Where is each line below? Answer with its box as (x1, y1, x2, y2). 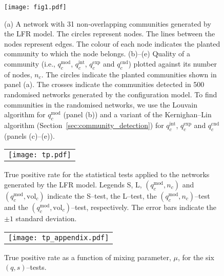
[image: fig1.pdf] (4, 4, 67, 11)
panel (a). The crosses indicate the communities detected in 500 (4, 79, 205, 90)
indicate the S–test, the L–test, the (47, 190, 157, 201)
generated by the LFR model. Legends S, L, (4, 179, 142, 189)
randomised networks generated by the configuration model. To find (4, 89, 217, 100)
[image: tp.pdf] (8, 151, 71, 159)
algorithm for (4, 109, 46, 120)
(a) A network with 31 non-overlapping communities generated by (4, 18, 211, 29)
